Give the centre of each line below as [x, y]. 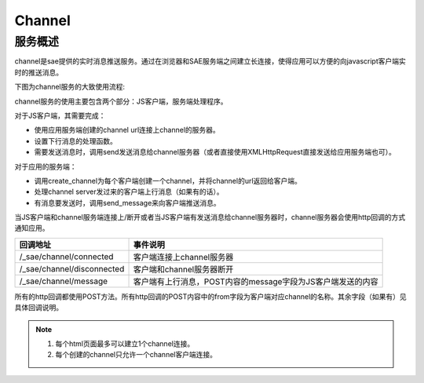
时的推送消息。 [38, 72]
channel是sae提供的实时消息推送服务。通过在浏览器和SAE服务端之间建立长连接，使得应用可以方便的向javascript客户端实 [210, 61]
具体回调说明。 [38, 308]
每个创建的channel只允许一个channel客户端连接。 [136, 355]
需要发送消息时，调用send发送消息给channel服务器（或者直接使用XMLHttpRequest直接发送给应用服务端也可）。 [215, 152]
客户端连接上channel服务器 [183, 257]
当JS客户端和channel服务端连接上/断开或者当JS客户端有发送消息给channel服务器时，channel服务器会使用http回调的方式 [210, 217]
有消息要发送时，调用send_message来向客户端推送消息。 [128, 202]
